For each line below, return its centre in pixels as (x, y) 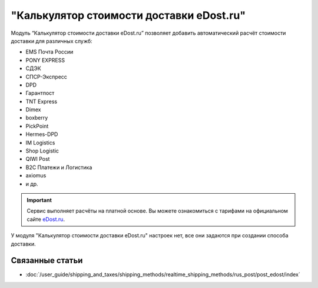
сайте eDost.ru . (46, 219)
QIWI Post (38, 159)
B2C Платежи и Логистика (59, 167)
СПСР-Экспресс (47, 77)
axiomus (36, 176)
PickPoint (37, 126)
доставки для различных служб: (52, 41)
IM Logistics (40, 143)
